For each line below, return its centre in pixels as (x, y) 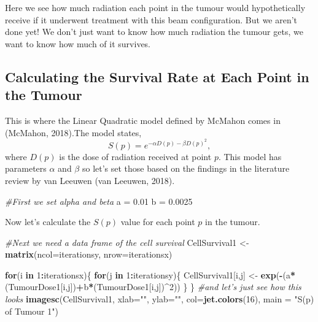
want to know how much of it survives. (78, 43)
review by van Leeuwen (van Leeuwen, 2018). (90, 180)
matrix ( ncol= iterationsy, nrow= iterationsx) (89, 254)
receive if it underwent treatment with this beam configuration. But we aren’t (151, 19)
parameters (26, 168)
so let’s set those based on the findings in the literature (186, 168)
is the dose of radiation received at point (135, 156)
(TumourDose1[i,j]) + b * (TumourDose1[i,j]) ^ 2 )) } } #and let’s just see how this (153, 287)
